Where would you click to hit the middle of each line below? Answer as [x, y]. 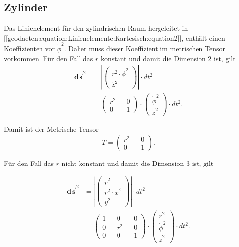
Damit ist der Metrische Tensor [51, 129]
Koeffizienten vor [30, 49]
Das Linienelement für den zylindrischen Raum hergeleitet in [96, 28]
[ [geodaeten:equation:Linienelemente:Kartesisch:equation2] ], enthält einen [115, 37]
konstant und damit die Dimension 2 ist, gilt [168, 58]
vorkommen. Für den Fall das [49, 58]
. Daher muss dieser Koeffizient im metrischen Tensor [144, 49]
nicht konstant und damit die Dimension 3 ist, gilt [138, 163]
